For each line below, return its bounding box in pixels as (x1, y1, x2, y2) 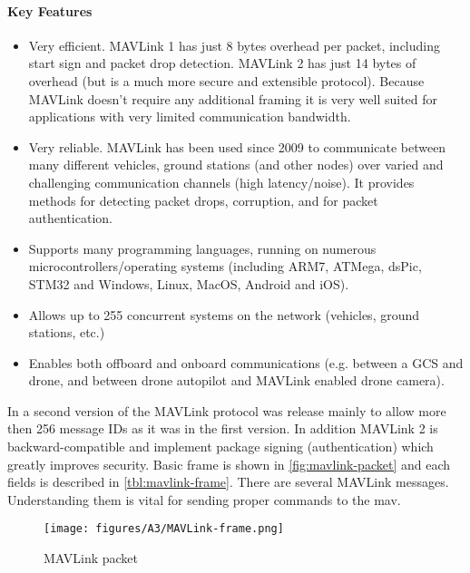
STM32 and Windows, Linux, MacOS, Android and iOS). (28, 274, 349, 293)
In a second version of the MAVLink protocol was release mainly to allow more (7, 401, 446, 420)
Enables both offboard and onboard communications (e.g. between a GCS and (28, 353, 464, 372)
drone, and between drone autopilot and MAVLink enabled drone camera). (28, 371, 445, 390)
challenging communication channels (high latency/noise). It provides (28, 172, 415, 191)
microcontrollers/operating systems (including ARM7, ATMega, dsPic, (28, 257, 422, 276)
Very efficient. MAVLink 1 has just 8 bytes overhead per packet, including (28, 35, 441, 54)
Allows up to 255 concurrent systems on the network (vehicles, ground (28, 305, 420, 324)
